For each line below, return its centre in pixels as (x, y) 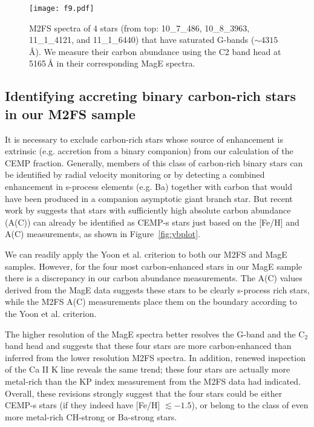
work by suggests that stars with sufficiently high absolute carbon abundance (148, 210)
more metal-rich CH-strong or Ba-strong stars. (91, 416)
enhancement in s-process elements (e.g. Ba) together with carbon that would (149, 186)
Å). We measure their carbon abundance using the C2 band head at (155, 51)
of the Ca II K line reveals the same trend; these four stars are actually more (148, 369)
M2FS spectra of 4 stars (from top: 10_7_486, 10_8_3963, (139, 28)
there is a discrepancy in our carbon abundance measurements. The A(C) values (154, 278)
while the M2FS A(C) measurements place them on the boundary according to (151, 302)
